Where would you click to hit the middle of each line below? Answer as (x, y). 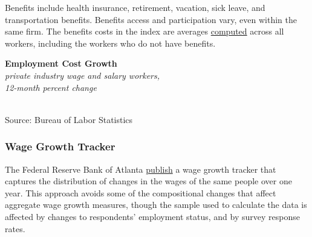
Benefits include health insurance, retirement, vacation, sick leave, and (135, 7)
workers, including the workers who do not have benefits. (110, 43)
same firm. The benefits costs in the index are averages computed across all (145, 31)
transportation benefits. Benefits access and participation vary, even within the (151, 19)
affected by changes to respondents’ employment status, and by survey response (152, 216)
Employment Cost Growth (61, 63)
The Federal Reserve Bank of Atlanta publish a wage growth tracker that (141, 169)
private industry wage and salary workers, (83, 75)
